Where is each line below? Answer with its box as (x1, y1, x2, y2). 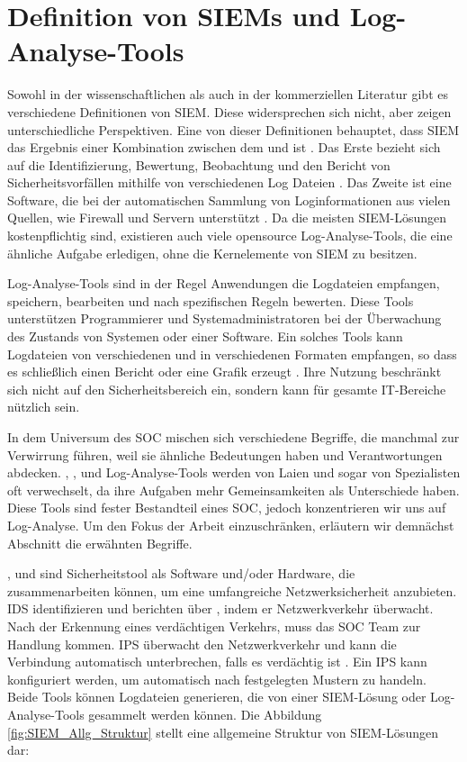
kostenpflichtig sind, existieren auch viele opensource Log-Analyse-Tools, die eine (7, 226, 453, 245)
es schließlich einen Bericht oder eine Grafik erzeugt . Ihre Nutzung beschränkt (7, 362, 442, 381)
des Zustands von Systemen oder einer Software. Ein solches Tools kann (7, 327, 403, 346)
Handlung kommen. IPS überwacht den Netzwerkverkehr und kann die (7, 634, 397, 653)
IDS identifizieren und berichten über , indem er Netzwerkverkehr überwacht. (7, 599, 434, 618)
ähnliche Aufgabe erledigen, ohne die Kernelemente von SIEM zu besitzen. (7, 243, 418, 262)
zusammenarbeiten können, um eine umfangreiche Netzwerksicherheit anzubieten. (7, 581, 457, 600)
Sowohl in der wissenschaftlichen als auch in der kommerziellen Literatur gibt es (7, 85, 448, 104)
